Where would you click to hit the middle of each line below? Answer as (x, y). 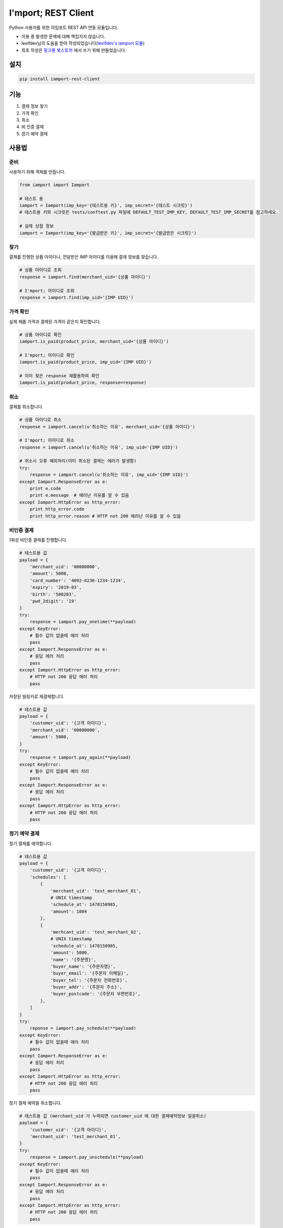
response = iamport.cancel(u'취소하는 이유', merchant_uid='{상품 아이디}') (107, 427)
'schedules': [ (48, 877)
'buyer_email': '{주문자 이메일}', (90, 973)
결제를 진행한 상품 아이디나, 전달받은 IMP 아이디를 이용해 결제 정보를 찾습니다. (84, 257)
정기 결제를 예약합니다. (31, 843)
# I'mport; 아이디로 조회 (47, 291)
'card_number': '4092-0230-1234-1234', (78, 580)
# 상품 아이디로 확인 (41, 335)
